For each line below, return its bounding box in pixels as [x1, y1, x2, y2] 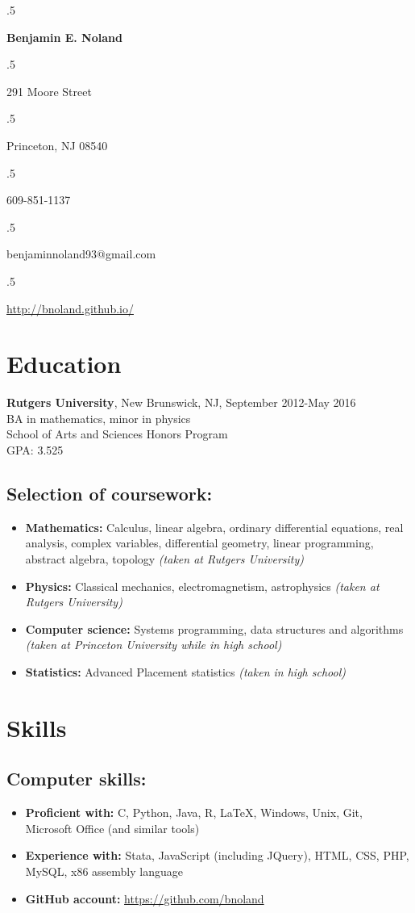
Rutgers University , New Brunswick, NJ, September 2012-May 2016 [6, 394, 356, 411]
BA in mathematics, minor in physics [6, 409, 191, 426]
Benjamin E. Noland [6, 28, 122, 45]
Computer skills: [6, 766, 147, 791]
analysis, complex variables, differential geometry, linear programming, [25, 534, 374, 551]
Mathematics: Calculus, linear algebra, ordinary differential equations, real [25, 518, 404, 535]
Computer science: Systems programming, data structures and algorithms [25, 620, 404, 637]
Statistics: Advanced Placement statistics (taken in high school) [25, 663, 346, 680]
